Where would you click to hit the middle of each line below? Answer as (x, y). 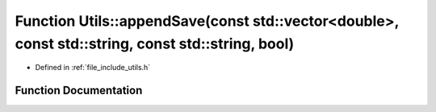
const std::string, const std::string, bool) (155, 44)
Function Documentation (79, 91)
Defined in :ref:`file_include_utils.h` (93, 68)
